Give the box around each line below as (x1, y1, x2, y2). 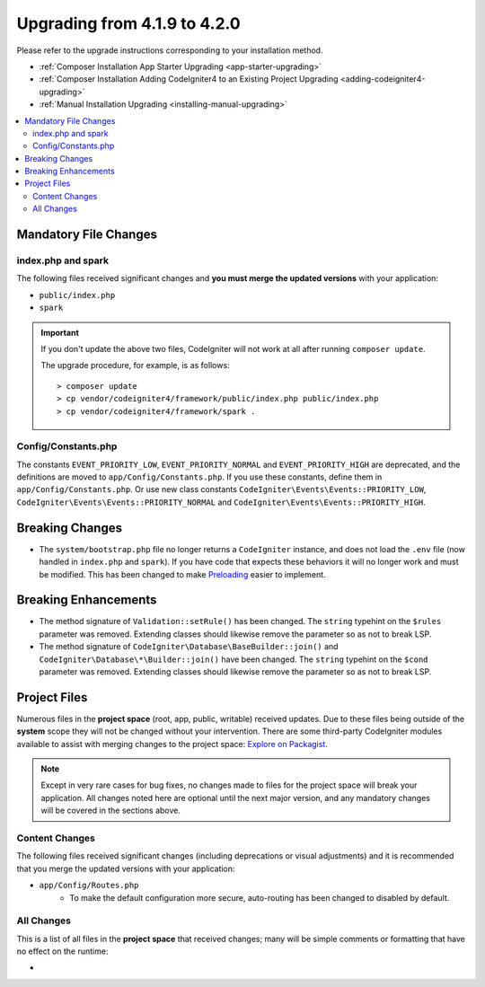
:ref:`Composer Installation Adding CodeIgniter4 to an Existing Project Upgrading (39, 74, 339, 84)
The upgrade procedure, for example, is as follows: (40, 360, 230, 371)
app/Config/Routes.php (39, 880, 139, 891)
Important (40, 327, 80, 338)
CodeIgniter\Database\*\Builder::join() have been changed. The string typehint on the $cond (39, 654, 428, 665)
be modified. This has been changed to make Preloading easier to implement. (39, 568, 327, 579)
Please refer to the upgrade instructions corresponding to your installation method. (16, 45, 323, 56)
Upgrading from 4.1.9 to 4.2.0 (16, 13, 242, 33)
